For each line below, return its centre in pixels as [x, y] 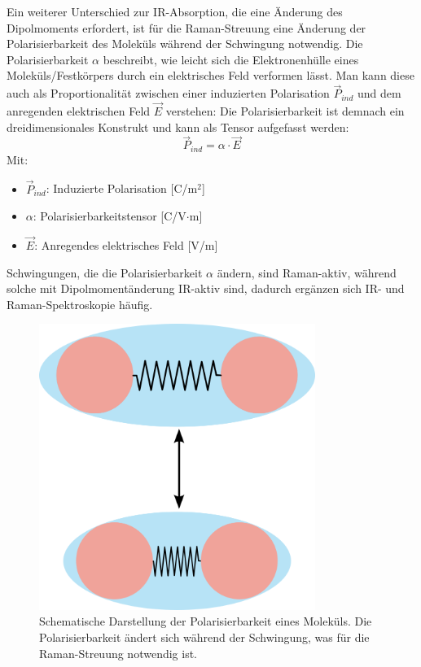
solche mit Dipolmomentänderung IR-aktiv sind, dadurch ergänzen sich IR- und [206, 288]
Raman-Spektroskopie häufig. [80, 304]
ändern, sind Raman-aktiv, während [307, 272]
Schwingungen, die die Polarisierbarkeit [105, 272]
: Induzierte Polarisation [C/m [122, 188]
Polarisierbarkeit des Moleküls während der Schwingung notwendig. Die [185, 44]
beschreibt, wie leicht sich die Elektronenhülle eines [231, 59]
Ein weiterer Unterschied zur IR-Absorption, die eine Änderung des [175, 11]
